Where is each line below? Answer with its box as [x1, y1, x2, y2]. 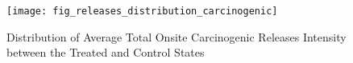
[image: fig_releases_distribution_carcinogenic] [6, 6, 278, 17]
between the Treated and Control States [6, 44, 205, 61]
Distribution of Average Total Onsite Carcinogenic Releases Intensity [6, 28, 347, 45]
